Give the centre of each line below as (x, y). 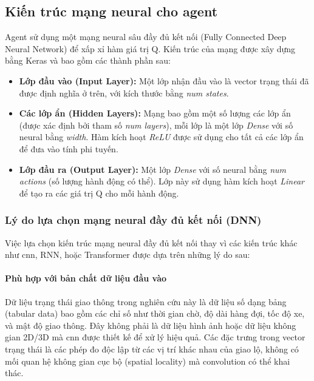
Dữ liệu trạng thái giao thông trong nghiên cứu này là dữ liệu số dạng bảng (146, 301)
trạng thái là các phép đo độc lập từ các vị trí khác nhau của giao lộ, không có (152, 349)
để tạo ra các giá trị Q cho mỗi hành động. (99, 193)
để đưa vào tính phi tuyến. (69, 148)
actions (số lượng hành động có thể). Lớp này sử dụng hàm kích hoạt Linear (162, 181)
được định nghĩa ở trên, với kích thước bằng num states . (124, 93)
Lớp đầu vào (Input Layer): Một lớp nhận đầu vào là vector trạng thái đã (164, 80)
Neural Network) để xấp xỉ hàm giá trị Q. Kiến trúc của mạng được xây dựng (150, 48)
